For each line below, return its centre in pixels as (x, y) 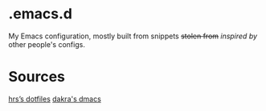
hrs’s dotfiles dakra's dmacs (55, 99)
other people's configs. (47, 44)
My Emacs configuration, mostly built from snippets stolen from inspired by (133, 36)
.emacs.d (40, 14)
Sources (37, 77)
